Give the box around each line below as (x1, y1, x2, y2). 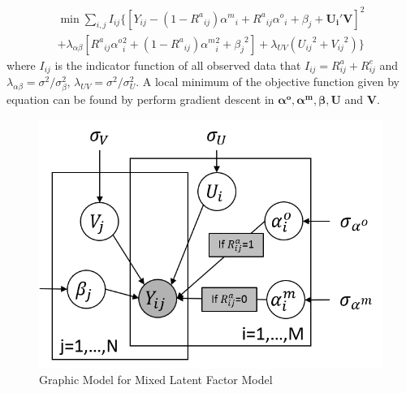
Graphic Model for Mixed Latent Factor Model (39, 371, 273, 388)
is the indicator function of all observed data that (54, 56, 301, 73)
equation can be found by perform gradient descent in (6, 91, 274, 108)
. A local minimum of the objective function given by (136, 73, 400, 90)
